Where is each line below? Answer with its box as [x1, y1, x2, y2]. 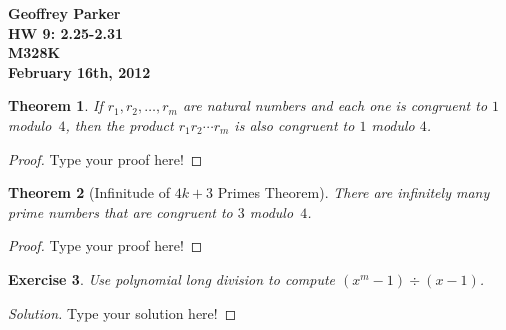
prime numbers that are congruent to [8, 201, 233, 222]
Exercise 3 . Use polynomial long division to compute [8, 268, 336, 289]
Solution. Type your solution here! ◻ [8, 302, 237, 323]
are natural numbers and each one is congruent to [182, 95, 488, 116]
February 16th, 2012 [8, 61, 151, 82]
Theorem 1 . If [8, 95, 103, 116]
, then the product [65, 114, 174, 135]
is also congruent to [234, 114, 355, 135]
